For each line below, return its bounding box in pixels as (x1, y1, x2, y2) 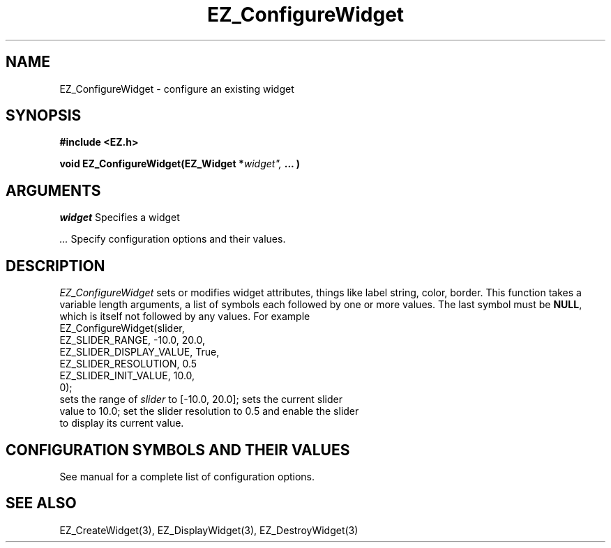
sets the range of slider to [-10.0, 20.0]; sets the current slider (59, 393, 342, 406)
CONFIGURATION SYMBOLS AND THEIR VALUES (6, 441, 350, 459)
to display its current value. (59, 417, 184, 429)
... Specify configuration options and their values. (59, 233, 286, 245)
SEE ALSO (6, 494, 77, 512)
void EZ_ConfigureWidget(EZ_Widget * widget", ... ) (59, 158, 300, 170)
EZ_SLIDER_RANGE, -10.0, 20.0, (59, 334, 206, 347)
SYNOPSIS (6, 107, 82, 125)
